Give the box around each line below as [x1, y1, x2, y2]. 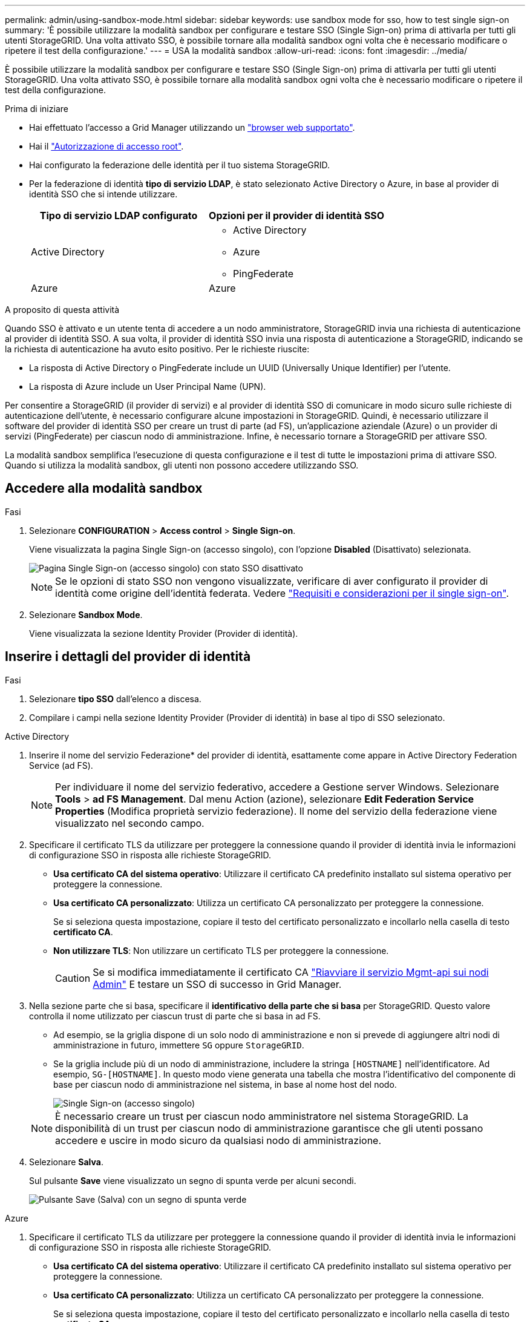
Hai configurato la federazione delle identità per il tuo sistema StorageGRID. [29, 160, 330, 170]
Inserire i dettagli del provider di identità [5, 649, 251, 665]
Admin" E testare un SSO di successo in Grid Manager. [93, 978, 342, 990]
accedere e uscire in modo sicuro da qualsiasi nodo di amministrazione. [55, 1134, 382, 1146]
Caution [55, 972, 91, 984]
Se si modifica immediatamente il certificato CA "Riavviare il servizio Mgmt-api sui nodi [93, 965, 489, 978]
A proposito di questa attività [5, 304, 120, 315]
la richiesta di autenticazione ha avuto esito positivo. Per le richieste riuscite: [5, 344, 310, 354]
